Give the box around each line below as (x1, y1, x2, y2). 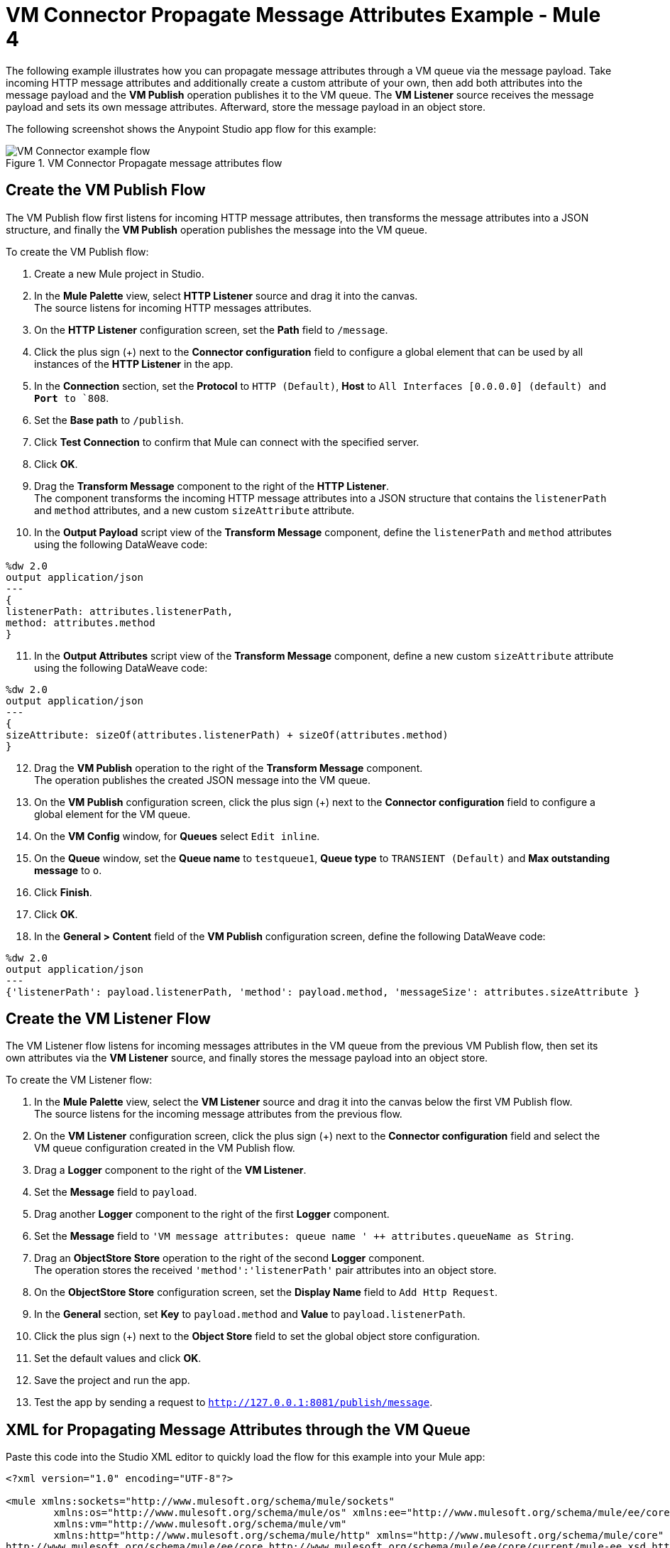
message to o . (34, 863, 102, 876)
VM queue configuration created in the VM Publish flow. (34, 1142, 295, 1155)
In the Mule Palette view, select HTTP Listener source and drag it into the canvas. (34, 289, 418, 302)
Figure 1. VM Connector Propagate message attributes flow (6, 156, 282, 169)
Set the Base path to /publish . (34, 413, 184, 426)
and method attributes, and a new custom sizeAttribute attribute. (34, 503, 355, 516)
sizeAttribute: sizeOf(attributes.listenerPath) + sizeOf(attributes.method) (6, 729, 449, 741)
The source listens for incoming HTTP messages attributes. (34, 301, 312, 314)
